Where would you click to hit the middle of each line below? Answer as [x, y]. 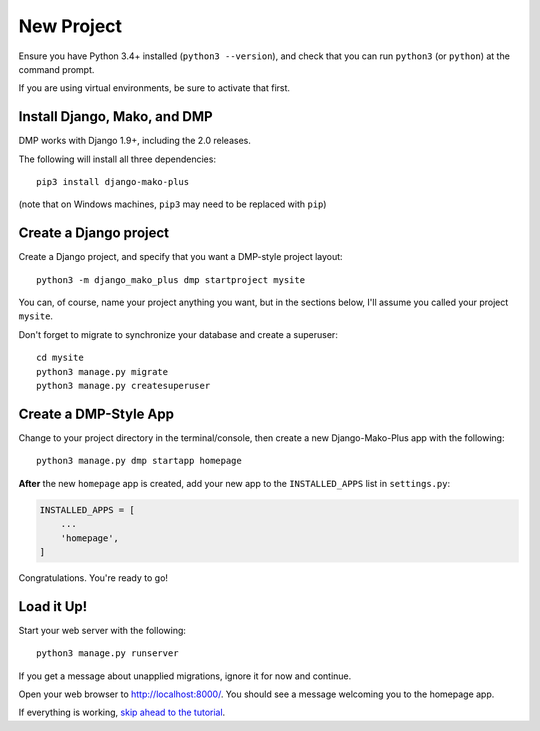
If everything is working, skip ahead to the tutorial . [122, 712]
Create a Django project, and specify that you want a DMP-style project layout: [181, 257]
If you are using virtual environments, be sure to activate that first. [154, 88]
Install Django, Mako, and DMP [116, 116]
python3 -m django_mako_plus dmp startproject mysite [170, 279]
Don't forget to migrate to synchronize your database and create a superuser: [178, 334]
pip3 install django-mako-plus [113, 182]
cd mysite [60, 358]
